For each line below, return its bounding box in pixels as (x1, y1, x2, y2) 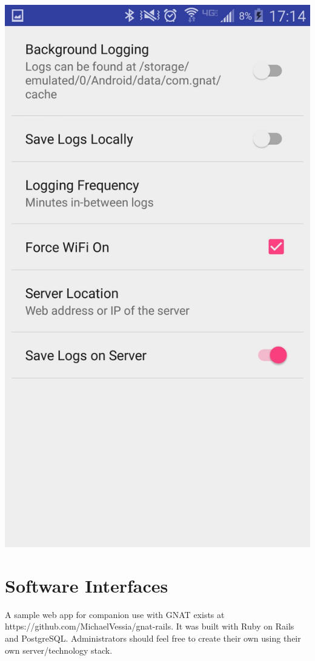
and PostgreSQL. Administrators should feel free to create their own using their (5, 631, 301, 644)
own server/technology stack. (5, 643, 113, 656)
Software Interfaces (5, 573, 168, 597)
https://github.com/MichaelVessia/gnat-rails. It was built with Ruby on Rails (5, 620, 294, 633)
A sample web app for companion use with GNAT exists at (5, 608, 225, 620)
